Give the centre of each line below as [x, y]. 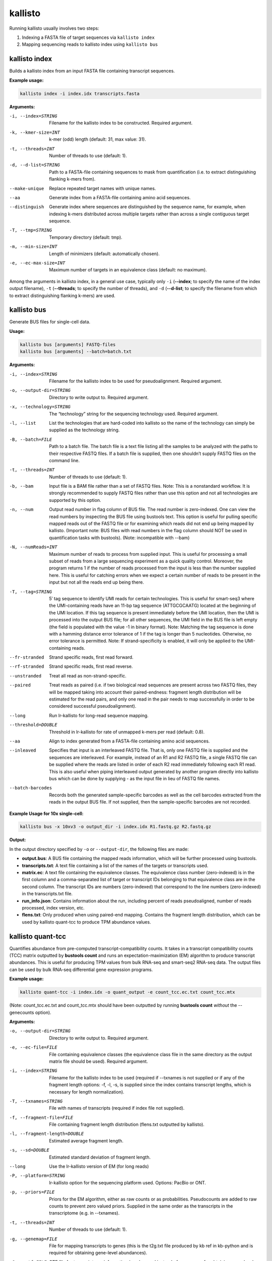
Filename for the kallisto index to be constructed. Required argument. [121, 123]
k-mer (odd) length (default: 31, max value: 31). [97, 139]
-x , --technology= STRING [40, 407]
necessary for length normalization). [87, 1092]
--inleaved [23, 751]
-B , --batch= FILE [31, 439]
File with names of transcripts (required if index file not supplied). [117, 1108]
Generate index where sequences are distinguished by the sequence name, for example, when [147, 207]
